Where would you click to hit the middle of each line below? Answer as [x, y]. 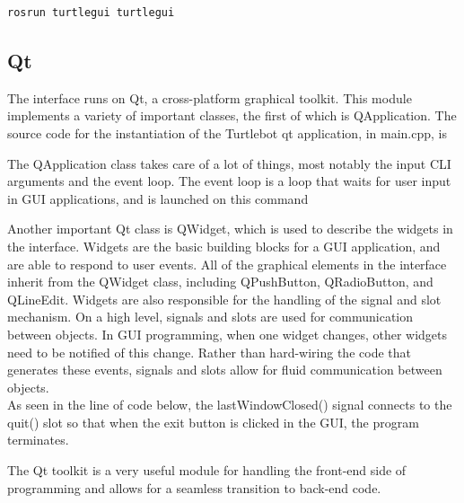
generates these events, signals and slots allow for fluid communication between [225, 370]
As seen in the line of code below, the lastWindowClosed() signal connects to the [230, 405]
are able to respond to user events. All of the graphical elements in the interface [227, 264]
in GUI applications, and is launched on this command [158, 198]
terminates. [38, 440]
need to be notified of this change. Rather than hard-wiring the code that [209, 352]
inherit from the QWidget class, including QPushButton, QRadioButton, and [220, 282]
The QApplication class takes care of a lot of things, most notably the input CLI [229, 163]
